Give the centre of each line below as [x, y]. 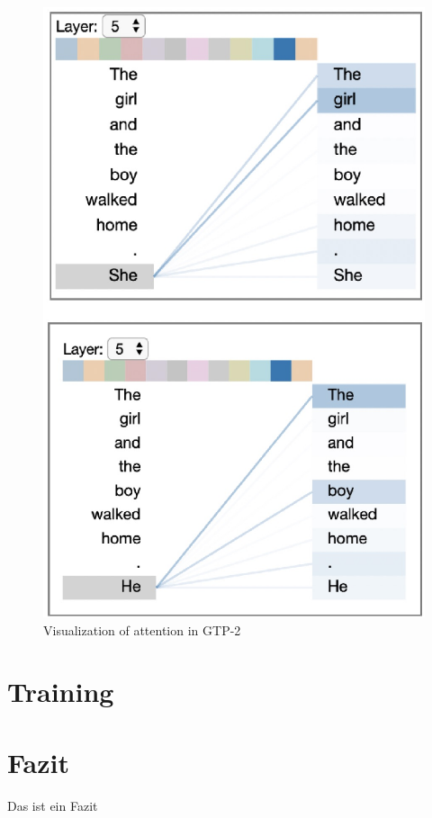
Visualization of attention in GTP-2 [142, 629]
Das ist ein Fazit [53, 805]
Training [61, 692]
